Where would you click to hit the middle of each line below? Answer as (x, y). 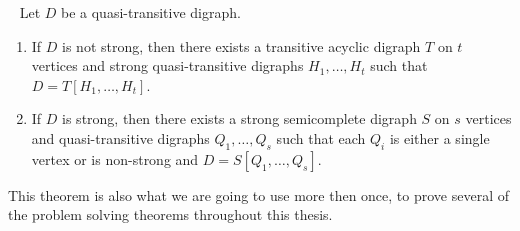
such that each (321, 137)
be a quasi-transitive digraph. (151, 12)
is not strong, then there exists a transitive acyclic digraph (241, 45)
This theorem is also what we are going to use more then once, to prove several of (258, 194)
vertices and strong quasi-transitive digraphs (167, 65)
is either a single (439, 137)
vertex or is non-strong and (115, 158)
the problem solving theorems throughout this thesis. (170, 214)
